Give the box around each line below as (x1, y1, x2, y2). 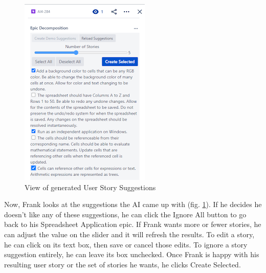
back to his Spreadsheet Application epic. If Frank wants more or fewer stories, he (4, 219, 261, 230)
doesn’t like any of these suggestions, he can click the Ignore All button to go (4, 209, 247, 219)
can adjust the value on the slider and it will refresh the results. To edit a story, (4, 229, 255, 239)
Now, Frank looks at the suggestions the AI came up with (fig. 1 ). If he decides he (4, 199, 262, 210)
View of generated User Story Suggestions (25, 181, 156, 192)
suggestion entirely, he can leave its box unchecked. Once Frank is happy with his (4, 249, 259, 260)
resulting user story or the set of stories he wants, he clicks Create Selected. (4, 259, 241, 269)
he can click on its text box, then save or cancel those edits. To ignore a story (4, 239, 248, 249)
